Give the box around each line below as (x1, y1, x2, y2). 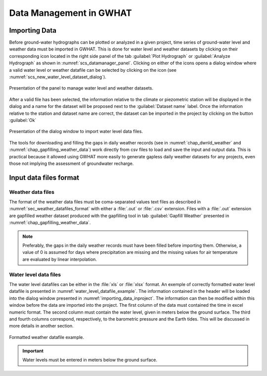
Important (22, 348, 44, 354)
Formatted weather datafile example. (9, 334, 84, 340)
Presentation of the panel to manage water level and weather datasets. (9, 85, 153, 91)
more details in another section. (9, 323, 74, 329)
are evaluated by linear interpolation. (22, 256, 97, 262)
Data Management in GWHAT (9, 7, 132, 18)
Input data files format (9, 173, 80, 182)
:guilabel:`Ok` (9, 117, 37, 123)
